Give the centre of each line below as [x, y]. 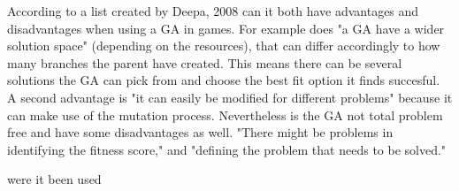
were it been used [54, 179]
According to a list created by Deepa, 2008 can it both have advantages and [213, 11]
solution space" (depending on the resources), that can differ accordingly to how [224, 46]
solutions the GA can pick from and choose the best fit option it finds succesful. [224, 80]
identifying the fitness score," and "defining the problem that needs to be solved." [227, 149]
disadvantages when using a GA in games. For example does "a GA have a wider [226, 28]
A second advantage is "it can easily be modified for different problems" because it [230, 97]
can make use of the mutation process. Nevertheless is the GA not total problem [225, 115]
